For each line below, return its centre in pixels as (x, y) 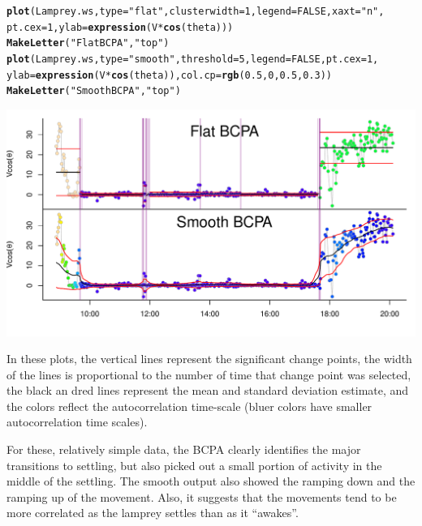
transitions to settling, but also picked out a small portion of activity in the (194, 465)
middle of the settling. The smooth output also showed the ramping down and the (211, 481)
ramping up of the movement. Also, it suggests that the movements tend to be (202, 496)
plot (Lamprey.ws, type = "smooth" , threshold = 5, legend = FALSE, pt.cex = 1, (193, 59)
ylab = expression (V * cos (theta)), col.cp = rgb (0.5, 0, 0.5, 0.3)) (169, 75)
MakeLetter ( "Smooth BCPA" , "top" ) (94, 91)
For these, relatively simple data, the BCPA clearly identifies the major (184, 449)
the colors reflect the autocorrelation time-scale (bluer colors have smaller (189, 406)
